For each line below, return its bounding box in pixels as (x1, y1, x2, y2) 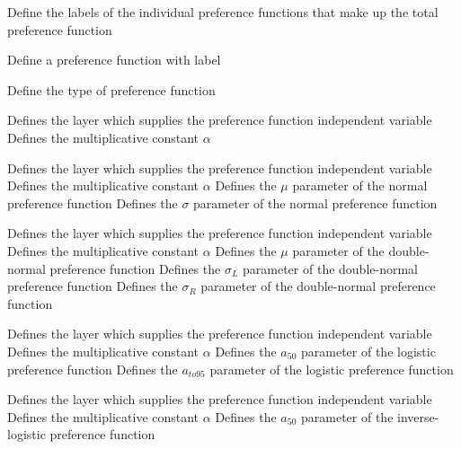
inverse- (397, 407, 439, 426)
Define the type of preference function (7, 80, 216, 99)
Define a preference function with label (7, 50, 221, 69)
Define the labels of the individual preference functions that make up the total (7, 3, 439, 21)
